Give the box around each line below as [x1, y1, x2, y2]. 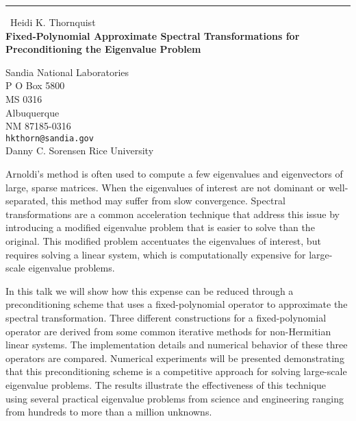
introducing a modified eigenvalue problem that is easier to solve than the [5, 220, 315, 234]
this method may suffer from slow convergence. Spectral [51, 193, 285, 208]
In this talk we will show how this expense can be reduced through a [5, 283, 294, 298]
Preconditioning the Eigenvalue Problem [5, 42, 201, 56]
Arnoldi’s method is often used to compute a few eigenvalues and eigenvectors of [5, 167, 343, 180]
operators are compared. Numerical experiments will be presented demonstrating [5, 350, 344, 365]
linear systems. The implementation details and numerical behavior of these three [5, 337, 348, 352]
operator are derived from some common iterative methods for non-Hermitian [5, 324, 331, 338]
